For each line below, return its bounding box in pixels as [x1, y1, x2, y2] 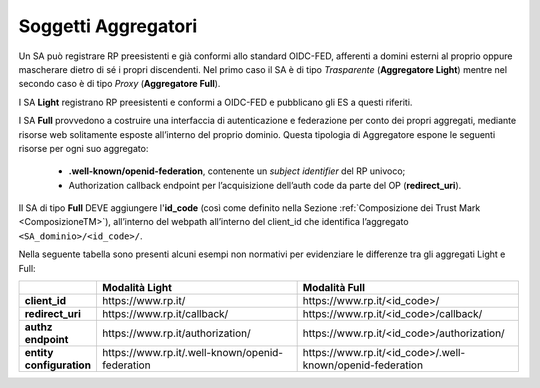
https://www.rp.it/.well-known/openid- [101, 346, 284, 360]
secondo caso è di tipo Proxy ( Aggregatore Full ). [18, 78, 221, 90]
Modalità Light [101, 281, 172, 295]
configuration [24, 358, 92, 372]
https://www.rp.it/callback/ [101, 307, 229, 321]
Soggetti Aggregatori [18, 15, 198, 37]
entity [24, 346, 54, 360]
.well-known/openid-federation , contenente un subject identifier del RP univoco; [68, 165, 406, 177]
